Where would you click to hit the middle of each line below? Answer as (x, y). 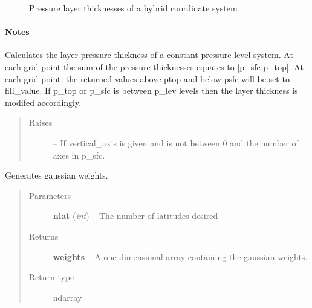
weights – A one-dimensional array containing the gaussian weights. (180, 256)
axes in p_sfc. (79, 155)
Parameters (50, 195)
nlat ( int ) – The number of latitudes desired (135, 216)
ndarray (67, 297)
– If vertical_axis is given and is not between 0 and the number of (176, 143)
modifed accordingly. (43, 102)
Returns (44, 236)
